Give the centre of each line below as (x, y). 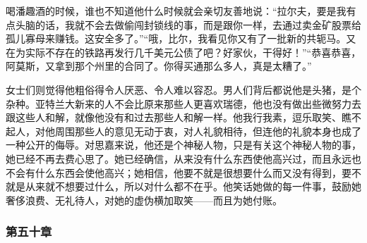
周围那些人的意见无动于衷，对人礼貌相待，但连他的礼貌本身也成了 (208, 131)
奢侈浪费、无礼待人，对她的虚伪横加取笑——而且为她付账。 (144, 200)
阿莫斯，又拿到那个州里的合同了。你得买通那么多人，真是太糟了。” (159, 66)
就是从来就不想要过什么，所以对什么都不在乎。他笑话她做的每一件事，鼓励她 (183, 186)
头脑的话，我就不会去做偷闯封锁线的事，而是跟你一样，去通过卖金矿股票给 (188, 24)
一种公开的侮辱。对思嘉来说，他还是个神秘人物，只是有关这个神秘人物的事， (183, 145)
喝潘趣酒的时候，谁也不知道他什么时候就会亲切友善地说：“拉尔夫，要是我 (176, 11)
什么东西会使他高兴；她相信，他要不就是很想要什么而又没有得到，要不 (198, 172)
